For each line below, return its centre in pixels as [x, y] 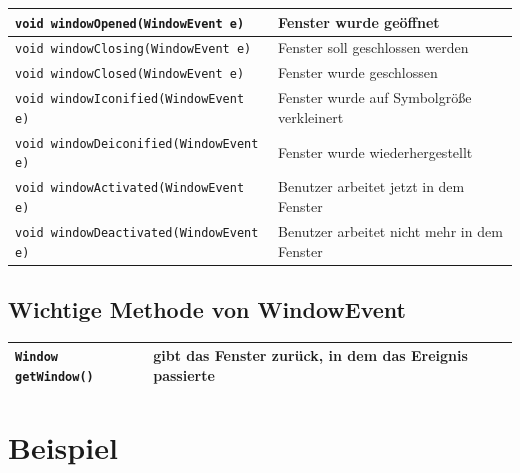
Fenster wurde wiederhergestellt [375, 151]
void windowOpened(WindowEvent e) [130, 23]
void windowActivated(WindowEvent [130, 188]
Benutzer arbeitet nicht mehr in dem [390, 230]
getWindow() [54, 377]
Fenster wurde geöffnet [359, 21]
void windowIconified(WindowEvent [130, 99]
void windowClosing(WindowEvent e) [133, 49]
